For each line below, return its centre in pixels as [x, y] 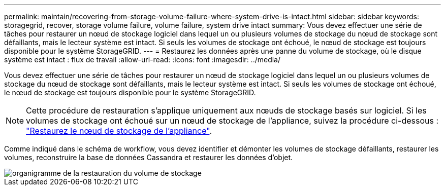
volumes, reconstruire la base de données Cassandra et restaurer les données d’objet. [149, 157]
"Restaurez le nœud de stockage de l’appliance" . [119, 131]
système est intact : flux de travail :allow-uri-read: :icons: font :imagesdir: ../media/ [142, 60]
